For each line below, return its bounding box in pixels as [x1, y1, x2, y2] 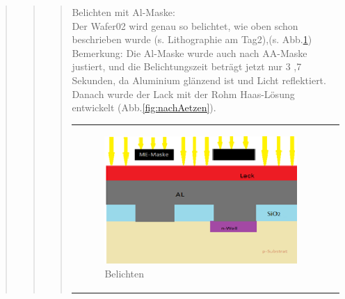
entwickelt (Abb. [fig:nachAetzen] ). [72, 100, 216, 115]
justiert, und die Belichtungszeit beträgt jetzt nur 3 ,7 [72, 59, 302, 74]
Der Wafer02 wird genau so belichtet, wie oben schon [72, 18, 298, 33]
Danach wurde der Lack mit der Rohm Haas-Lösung [72, 86, 295, 101]
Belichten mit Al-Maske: [72, 5, 175, 19]
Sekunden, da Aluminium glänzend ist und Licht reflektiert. [72, 72, 326, 87]
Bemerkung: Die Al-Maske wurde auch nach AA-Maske [72, 45, 307, 60]
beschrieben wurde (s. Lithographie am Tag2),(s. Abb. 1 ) [72, 32, 312, 47]
